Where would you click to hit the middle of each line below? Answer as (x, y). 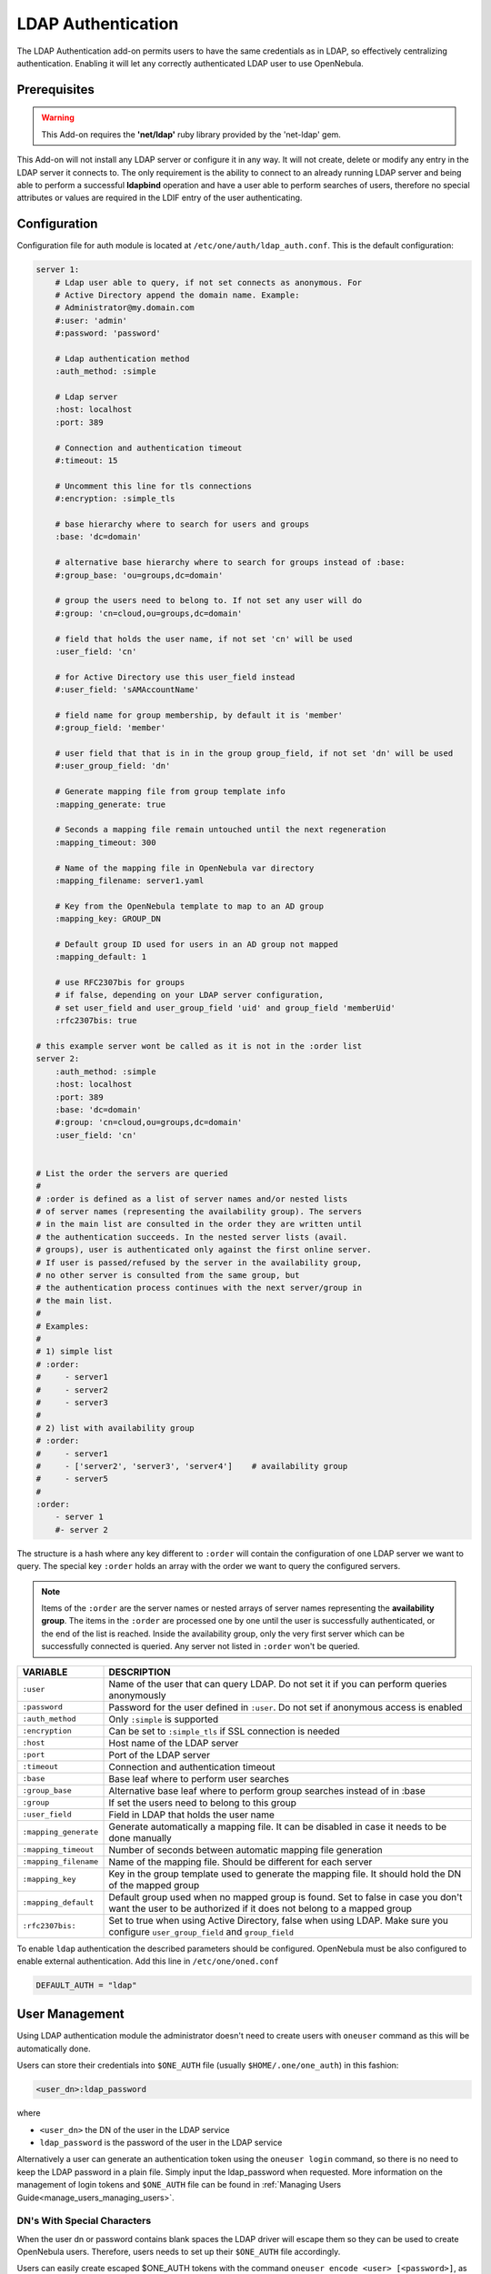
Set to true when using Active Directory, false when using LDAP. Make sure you (279, 1920)
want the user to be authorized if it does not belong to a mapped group (261, 1908)
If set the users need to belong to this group (203, 1803)
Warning (58, 117)
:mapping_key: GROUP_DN (108, 919)
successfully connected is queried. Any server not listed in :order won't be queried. (201, 1646)
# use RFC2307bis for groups (120, 983)
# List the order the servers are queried (132, 1173)
